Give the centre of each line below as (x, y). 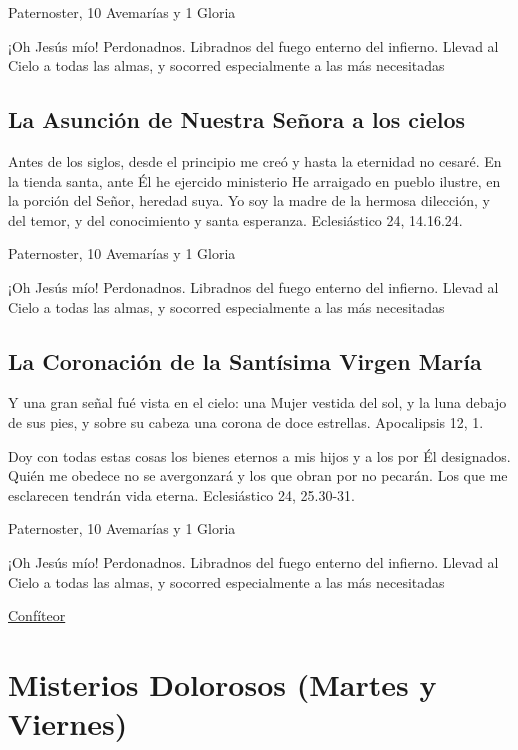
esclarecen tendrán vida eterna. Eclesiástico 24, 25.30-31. (182, 494)
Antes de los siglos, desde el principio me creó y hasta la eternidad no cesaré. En (255, 160)
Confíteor (37, 615)
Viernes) (68, 723)
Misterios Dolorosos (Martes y (222, 683)
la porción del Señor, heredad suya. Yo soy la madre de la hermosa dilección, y (249, 200)
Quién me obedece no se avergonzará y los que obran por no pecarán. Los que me (258, 475)
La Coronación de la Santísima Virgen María (245, 360)
